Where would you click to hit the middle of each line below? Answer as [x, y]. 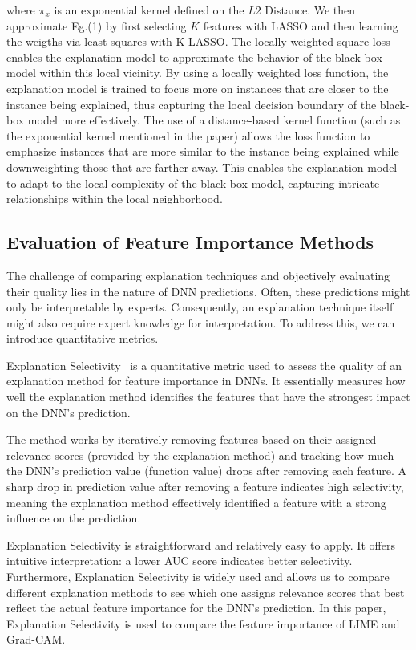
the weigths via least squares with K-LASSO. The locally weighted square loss [198, 41]
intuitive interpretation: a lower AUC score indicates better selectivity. [180, 561]
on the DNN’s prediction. [69, 412]
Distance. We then [310, 10]
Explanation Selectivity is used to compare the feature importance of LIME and [203, 623]
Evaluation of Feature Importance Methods [190, 242]
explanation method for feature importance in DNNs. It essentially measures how [206, 381]
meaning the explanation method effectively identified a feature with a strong [196, 502]
